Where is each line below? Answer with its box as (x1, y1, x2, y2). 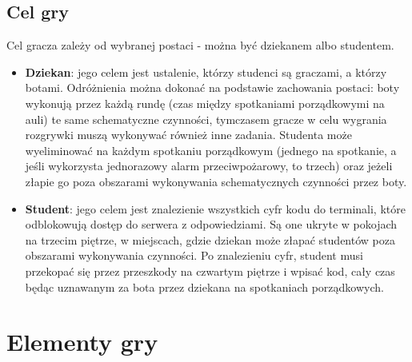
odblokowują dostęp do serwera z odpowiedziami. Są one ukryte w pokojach (25, 216, 398, 233)
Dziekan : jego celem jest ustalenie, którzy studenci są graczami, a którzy (25, 63, 387, 80)
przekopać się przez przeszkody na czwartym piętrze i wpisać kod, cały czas (25, 262, 395, 279)
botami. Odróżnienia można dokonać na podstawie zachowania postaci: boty (25, 79, 400, 96)
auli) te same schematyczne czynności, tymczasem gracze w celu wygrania (25, 110, 387, 127)
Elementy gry (6, 325, 158, 358)
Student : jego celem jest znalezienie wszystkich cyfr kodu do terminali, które (25, 200, 406, 217)
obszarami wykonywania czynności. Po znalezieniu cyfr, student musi (25, 247, 363, 264)
